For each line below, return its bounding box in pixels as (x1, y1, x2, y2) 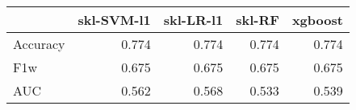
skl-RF (236, 10, 279, 29)
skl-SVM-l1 (77, 10, 151, 29)
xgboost (291, 10, 343, 29)
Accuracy (13, 35, 65, 53)
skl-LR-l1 (163, 10, 224, 29)
